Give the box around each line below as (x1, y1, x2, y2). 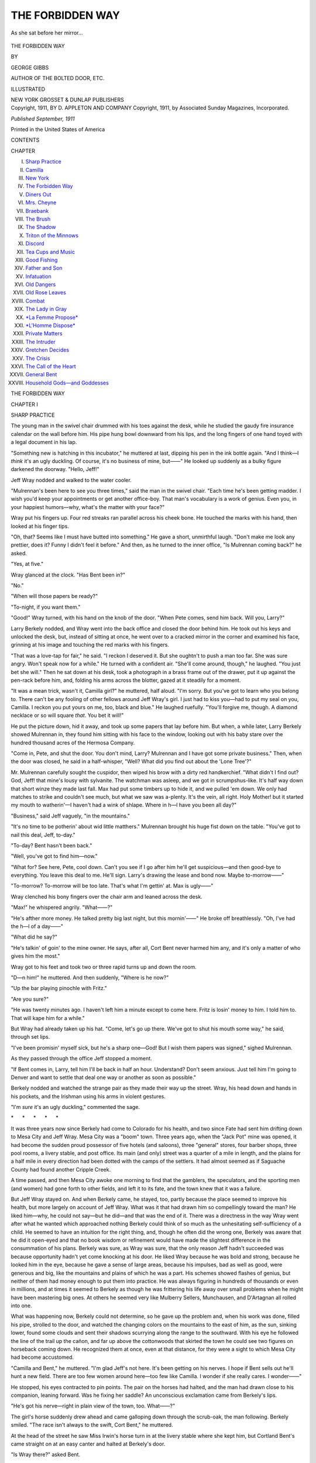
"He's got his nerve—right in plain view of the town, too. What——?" (11, 1402, 176, 1410)
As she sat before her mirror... (11, 29, 83, 36)
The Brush (25, 215, 51, 222)
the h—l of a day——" (11, 923, 64, 930)
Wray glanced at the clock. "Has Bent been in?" (11, 571, 126, 578)
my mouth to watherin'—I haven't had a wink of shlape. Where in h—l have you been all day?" (11, 802, 237, 809)
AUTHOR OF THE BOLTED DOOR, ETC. (11, 75, 105, 82)
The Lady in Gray (25, 305, 67, 312)
